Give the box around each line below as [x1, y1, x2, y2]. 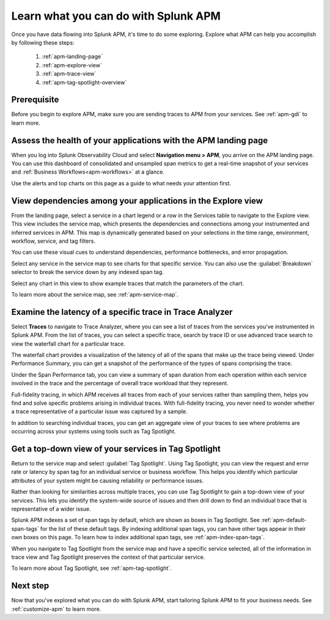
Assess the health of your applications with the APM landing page [11, 135, 268, 146]
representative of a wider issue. [11, 505, 91, 512]
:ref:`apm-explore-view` [42, 61, 102, 68]
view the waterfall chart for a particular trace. [11, 340, 125, 347]
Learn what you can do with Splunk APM [11, 9, 221, 23]
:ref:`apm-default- [260, 517, 307, 524]
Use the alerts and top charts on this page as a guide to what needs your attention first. [11, 179, 232, 186]
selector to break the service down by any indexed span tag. [11, 268, 164, 276]
